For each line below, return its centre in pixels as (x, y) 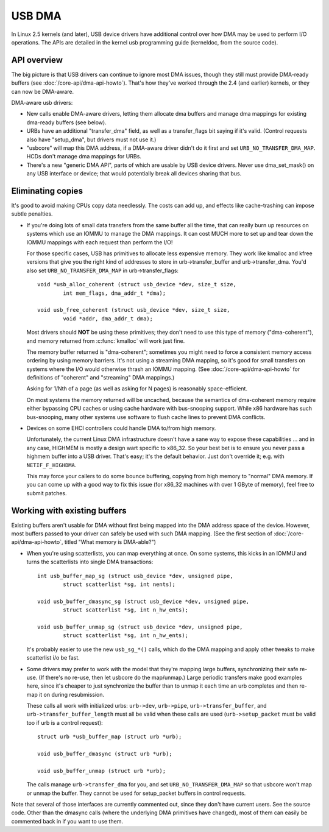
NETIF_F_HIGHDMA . (51, 465)
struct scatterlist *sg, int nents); (119, 584)
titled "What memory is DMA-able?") (110, 542)
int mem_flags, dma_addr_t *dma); (115, 293)
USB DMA (37, 16)
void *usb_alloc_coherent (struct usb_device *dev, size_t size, (137, 284)
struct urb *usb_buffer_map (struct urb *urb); (110, 737)
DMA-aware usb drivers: (42, 103)
